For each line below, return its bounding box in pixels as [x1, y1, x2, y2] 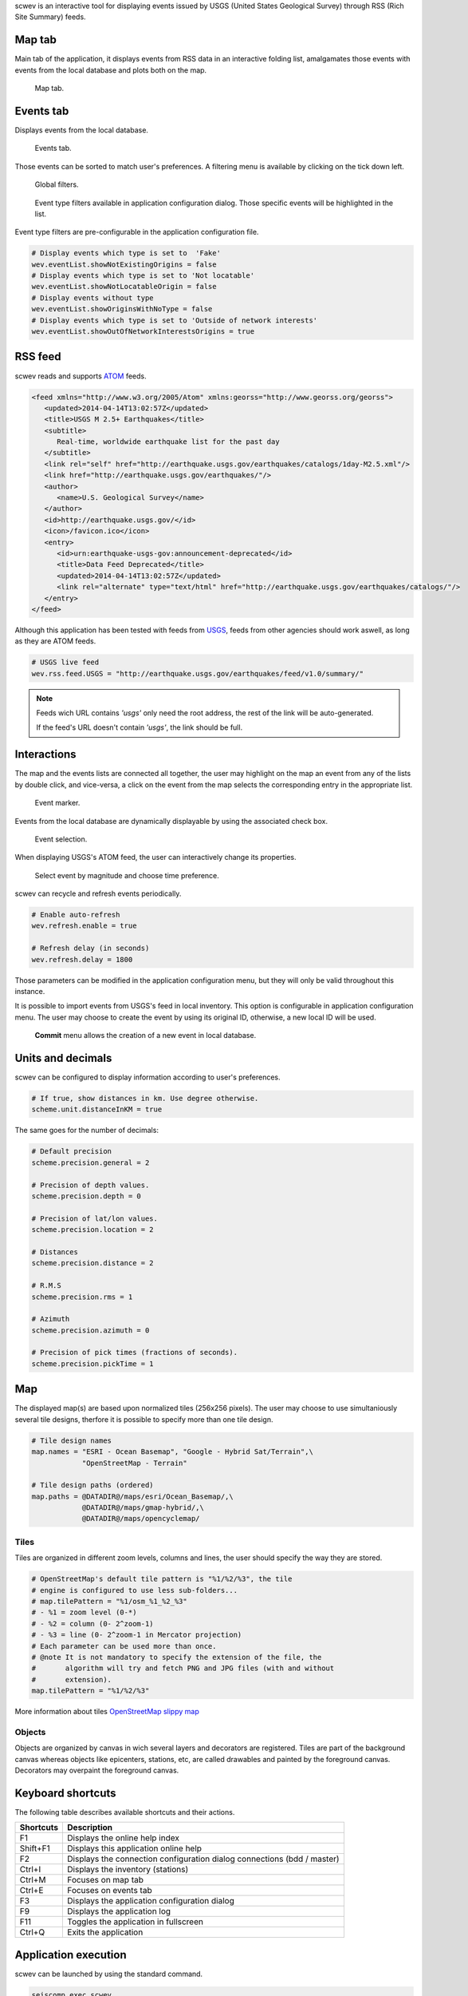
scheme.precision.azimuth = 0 [31, 1325, 150, 1335]
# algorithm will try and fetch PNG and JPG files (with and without [31, 1664, 335, 1673]
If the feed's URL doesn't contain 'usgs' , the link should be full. [36, 723, 243, 732]
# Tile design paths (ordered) [31, 1481, 155, 1490]
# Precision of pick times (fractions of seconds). [31, 1348, 238, 1357]
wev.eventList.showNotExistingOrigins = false [31, 259, 217, 269]
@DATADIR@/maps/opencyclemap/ [81, 1514, 200, 1523]
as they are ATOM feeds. [14, 636, 96, 646]
